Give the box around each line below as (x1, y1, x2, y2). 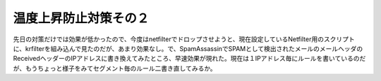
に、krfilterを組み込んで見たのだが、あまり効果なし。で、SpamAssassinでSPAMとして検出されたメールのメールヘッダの (13, 44, 363, 52)
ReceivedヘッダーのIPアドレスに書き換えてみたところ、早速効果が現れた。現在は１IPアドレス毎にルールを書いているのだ (13, 54, 366, 63)
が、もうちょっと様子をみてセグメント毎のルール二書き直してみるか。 (13, 64, 217, 73)
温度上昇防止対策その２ (13, 10, 150, 26)
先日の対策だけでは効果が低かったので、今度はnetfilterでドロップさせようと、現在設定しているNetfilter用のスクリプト (13, 35, 356, 43)
